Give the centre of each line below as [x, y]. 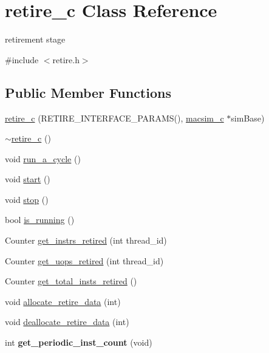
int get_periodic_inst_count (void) [79, 342]
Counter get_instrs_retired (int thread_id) [86, 240]
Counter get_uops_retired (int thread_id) [84, 260]
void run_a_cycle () [43, 158]
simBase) [248, 118]
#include [22, 59]
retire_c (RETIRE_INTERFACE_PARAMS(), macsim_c [114, 118]
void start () [28, 179]
